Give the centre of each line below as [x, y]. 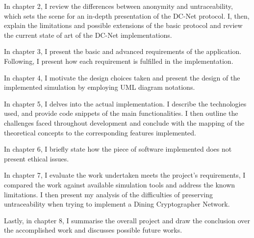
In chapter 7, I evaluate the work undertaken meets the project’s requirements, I [125, 175]
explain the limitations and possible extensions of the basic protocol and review [123, 25]
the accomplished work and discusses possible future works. [93, 230]
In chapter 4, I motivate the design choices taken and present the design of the [122, 77]
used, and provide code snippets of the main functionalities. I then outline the [121, 113]
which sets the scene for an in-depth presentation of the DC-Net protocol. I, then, [127, 15]
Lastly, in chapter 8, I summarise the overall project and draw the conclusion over [127, 220]
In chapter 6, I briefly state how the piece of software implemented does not [118, 149]
